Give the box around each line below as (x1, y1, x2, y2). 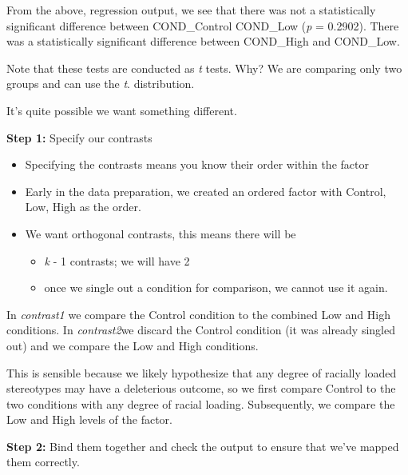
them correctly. (6, 453, 80, 470)
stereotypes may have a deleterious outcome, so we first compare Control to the (6, 380, 396, 397)
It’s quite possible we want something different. (6, 102, 237, 118)
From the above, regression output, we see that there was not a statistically (6, 2, 376, 18)
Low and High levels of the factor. (6, 411, 172, 428)
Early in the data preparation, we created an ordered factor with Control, (25, 182, 386, 199)
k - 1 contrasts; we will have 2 (44, 252, 190, 269)
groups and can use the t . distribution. (6, 75, 195, 92)
